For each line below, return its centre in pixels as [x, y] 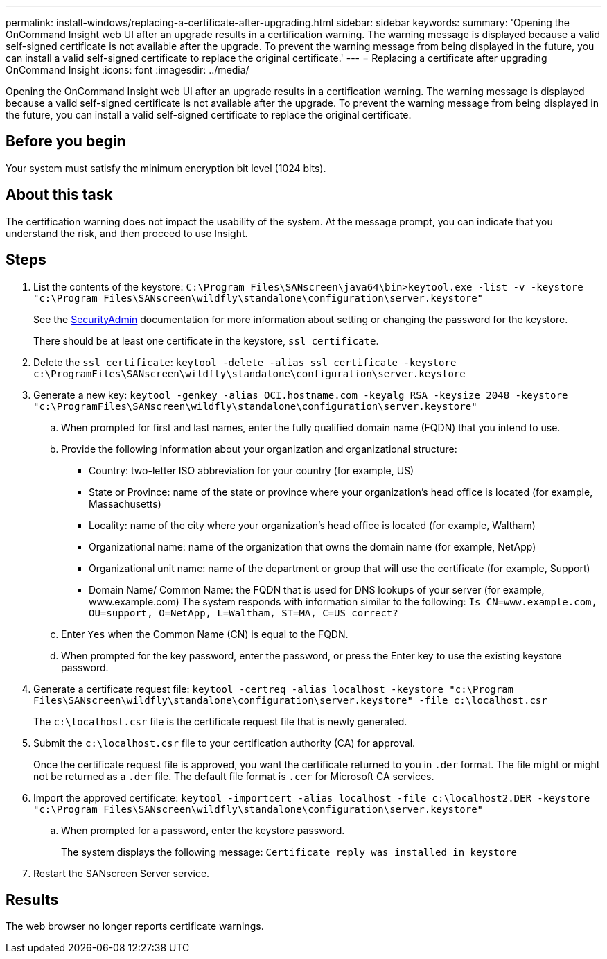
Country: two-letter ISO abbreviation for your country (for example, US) [252, 470]
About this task [59, 195]
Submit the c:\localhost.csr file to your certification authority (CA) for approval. [225, 743]
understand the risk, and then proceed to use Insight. [127, 233]
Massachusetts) [125, 503]
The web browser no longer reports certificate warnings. [135, 926]
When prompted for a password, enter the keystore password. [203, 830]
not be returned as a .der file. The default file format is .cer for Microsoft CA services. [234, 776]
